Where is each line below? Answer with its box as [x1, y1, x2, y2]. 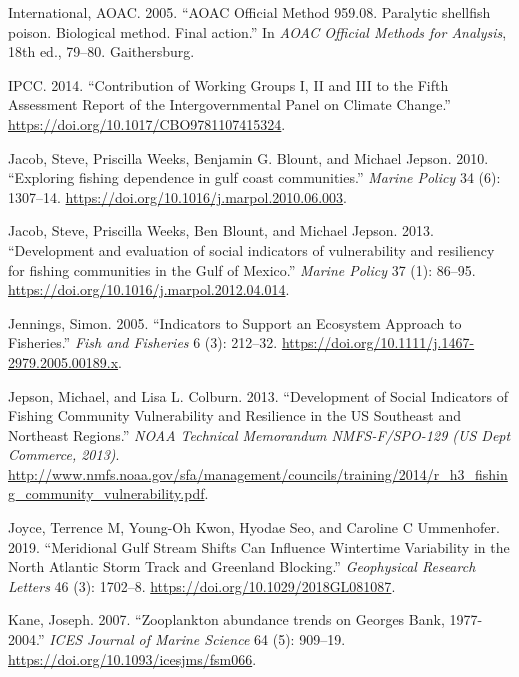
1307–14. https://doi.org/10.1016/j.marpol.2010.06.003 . [8, 186, 347, 207]
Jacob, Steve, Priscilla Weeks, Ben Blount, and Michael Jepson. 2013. [8, 220, 434, 241]
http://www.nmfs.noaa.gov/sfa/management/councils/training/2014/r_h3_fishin [8, 463, 508, 484]
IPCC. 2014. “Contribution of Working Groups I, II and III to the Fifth [8, 74, 449, 95]
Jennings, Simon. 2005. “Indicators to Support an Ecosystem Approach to [8, 312, 462, 333]
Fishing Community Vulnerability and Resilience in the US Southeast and [8, 405, 461, 426]
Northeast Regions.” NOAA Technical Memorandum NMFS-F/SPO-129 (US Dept [8, 424, 511, 445]
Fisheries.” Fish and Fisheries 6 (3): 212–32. [8, 332, 278, 353]
